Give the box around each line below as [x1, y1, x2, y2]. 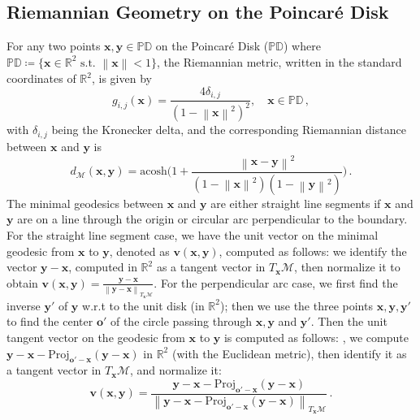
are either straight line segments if [210, 194, 381, 211]
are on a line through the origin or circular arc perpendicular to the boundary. [17, 210, 408, 227]
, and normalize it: [130, 362, 222, 379]
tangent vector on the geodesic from [6, 329, 185, 346]
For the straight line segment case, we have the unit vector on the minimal [6, 227, 379, 243]
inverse [6, 297, 41, 314]
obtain [6, 274, 38, 291]
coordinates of [6, 70, 76, 87]
